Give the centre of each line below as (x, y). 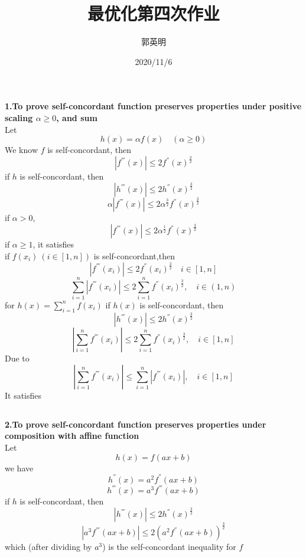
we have (19, 468)
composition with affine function (72, 436)
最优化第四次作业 (153, 13)
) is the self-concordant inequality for (169, 547)
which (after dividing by (48, 547)
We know (21, 150)
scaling (19, 117)
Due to (17, 358)
